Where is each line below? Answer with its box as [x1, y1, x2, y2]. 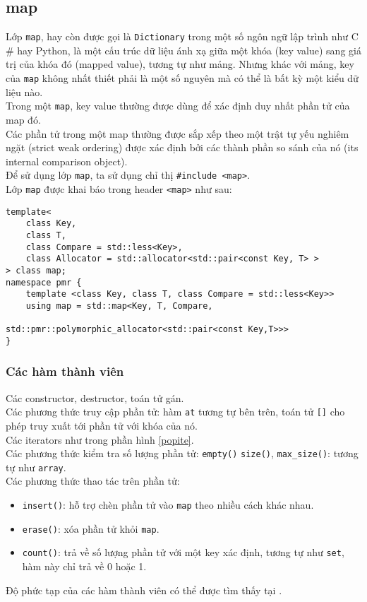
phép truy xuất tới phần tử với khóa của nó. [6, 418, 198, 432]
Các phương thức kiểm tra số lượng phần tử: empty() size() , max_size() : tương [6, 446, 359, 461]
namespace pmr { [6, 277, 82, 288]
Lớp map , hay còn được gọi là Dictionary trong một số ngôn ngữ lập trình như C [6, 29, 359, 44]
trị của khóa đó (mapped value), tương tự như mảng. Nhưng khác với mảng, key [6, 57, 354, 71]
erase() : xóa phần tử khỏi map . [22, 521, 160, 536]
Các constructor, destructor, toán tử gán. [6, 390, 184, 405]
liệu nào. [6, 84, 43, 99]
